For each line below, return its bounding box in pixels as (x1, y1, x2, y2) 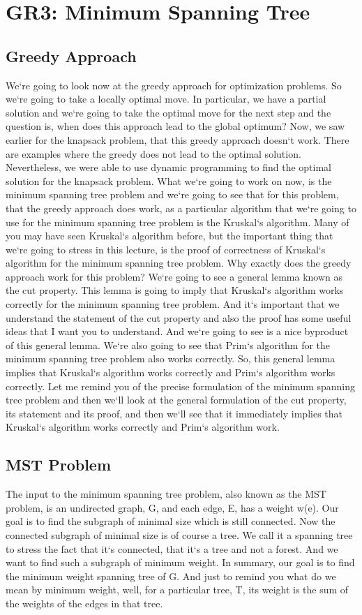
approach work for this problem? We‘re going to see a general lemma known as (6, 269, 343, 283)
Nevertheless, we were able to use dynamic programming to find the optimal (6, 160, 332, 175)
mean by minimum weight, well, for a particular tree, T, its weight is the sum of (6, 582, 349, 597)
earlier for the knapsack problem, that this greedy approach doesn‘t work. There (6, 132, 349, 147)
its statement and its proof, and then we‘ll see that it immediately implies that (6, 406, 343, 420)
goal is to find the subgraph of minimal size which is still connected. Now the (6, 514, 335, 528)
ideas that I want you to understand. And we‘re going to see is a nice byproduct (6, 324, 349, 339)
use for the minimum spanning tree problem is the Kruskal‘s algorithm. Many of (6, 214, 349, 229)
